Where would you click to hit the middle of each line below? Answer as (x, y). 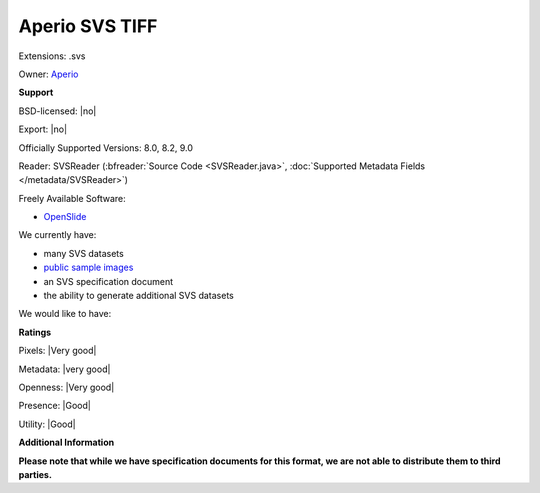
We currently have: (57, 235)
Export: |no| (43, 129)
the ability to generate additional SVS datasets (138, 296)
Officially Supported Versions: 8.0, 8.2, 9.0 (106, 147)
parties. (35, 474)
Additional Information (66, 442)
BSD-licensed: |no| (57, 111)
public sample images (88, 267)
